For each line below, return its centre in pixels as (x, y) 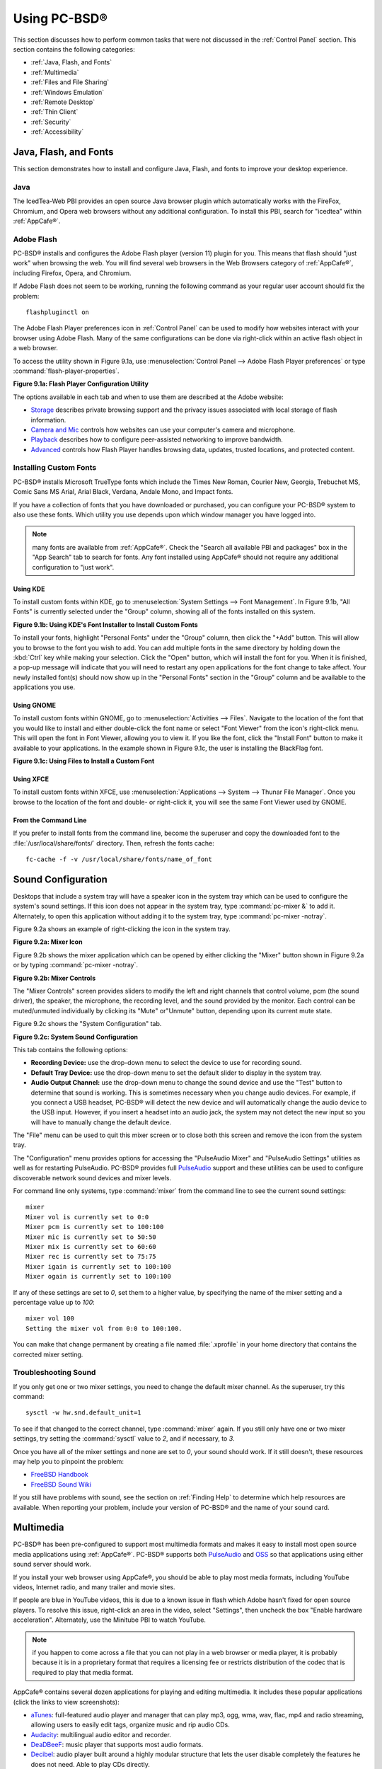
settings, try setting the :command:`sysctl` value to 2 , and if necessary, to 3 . (124, 1439)
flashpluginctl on (58, 312)
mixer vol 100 (50, 1319)
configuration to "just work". (73, 567)
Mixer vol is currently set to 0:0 (87, 1217)
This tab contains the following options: (70, 1049)
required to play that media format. (83, 1672)
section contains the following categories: (74, 49)
